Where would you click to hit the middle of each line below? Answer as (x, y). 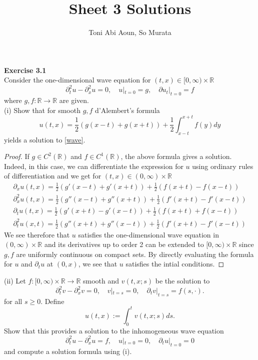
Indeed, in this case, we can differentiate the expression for (94, 166)
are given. (74, 100)
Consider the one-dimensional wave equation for (77, 80)
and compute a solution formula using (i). (68, 351)
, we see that (98, 264)
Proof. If (17, 156)
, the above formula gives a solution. (176, 156)
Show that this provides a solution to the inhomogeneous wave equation (114, 330)
